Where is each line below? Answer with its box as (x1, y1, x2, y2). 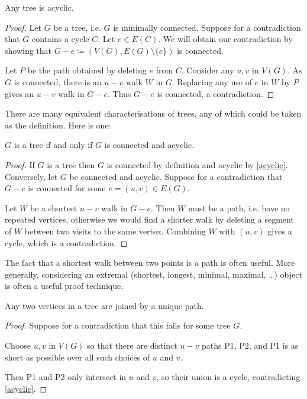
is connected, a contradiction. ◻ (157, 87, 274, 99)
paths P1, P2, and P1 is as (201, 339, 299, 352)
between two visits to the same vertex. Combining (24, 224, 206, 237)
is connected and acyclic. (104, 139, 195, 151)
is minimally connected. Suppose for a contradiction (113, 21, 301, 33)
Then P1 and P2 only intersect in (5, 371, 127, 383)
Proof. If (5, 158, 35, 170)
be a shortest (30, 201, 77, 214)
